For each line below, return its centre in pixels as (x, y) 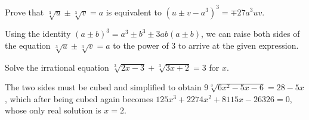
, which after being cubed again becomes (79, 98)
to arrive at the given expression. (239, 45)
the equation (28, 45)
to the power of (141, 45)
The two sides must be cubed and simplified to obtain (103, 87)
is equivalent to (134, 12)
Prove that (24, 12)
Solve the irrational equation (57, 67)
